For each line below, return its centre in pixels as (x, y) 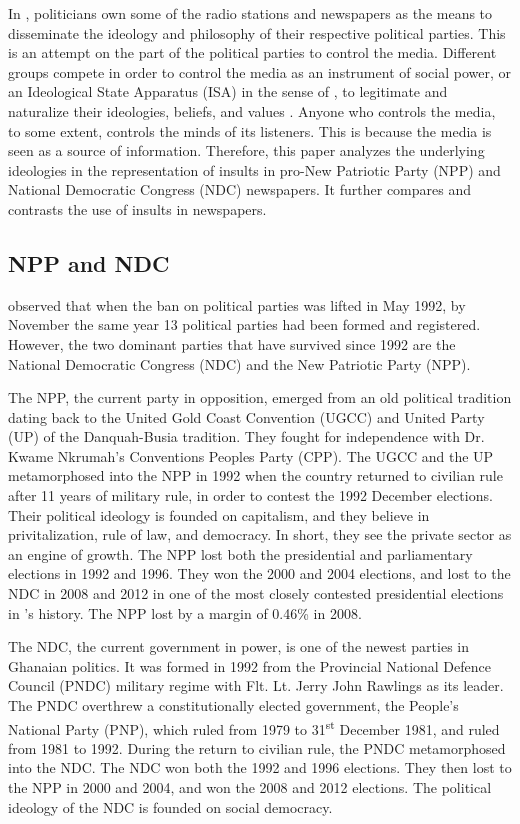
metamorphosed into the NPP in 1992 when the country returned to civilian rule (255, 475)
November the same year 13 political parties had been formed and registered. (244, 324)
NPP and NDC (89, 262)
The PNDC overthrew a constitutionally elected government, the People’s (233, 705)
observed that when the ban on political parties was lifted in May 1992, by (237, 304)
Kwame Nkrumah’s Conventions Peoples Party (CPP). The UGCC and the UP (251, 455)
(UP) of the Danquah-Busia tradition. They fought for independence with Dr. (246, 436)
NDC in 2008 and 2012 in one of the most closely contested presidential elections (256, 593)
